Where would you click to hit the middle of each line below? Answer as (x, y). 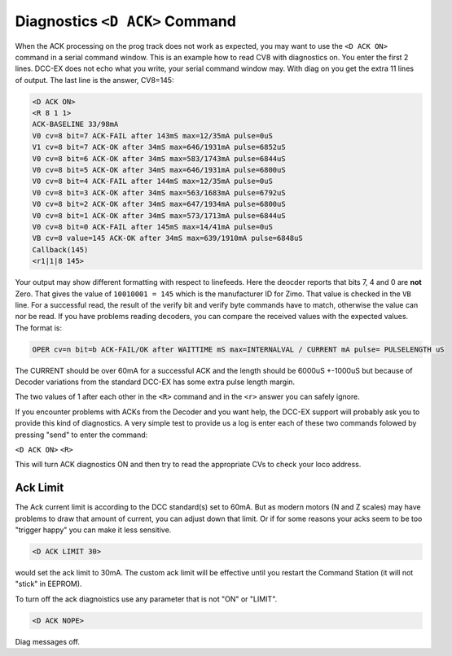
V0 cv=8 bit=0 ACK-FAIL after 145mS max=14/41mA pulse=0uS (152, 227)
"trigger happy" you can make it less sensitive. (93, 530)
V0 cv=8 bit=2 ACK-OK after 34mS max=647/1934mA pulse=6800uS (159, 204)
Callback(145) (60, 249)
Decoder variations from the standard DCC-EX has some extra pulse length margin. (155, 382)
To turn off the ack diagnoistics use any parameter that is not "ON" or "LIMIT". (146, 599)
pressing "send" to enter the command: (81, 435)
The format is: (39, 328)
